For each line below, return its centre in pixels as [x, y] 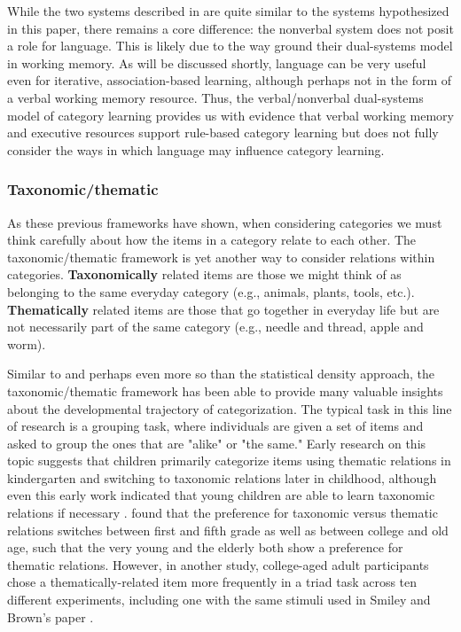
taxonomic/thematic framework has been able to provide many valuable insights [225, 390]
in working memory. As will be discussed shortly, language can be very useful [217, 62]
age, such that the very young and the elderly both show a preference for [205, 547]
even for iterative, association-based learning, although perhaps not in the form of [230, 80]
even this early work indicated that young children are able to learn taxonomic [221, 495]
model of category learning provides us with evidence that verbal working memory [230, 115]
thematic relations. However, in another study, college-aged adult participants [218, 564]
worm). [27, 343]
